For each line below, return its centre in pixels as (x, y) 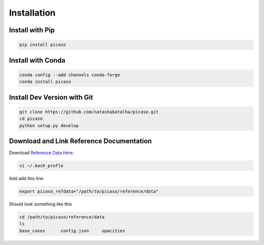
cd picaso (31, 119)
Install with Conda (37, 60)
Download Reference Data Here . (42, 153)
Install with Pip (32, 30)
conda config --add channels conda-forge (70, 75)
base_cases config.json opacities (72, 231)
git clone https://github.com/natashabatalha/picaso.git (89, 112)
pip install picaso (43, 45)
